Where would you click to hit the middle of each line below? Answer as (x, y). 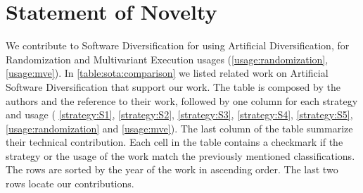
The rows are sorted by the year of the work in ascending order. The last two (172, 169)
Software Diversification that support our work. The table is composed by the (173, 86)
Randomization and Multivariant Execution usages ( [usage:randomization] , (167, 59)
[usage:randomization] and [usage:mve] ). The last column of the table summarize (179, 128)
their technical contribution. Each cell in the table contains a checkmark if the (174, 142)
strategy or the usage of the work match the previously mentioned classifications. (180, 155)
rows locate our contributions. (70, 183)
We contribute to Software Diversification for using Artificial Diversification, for (178, 45)
